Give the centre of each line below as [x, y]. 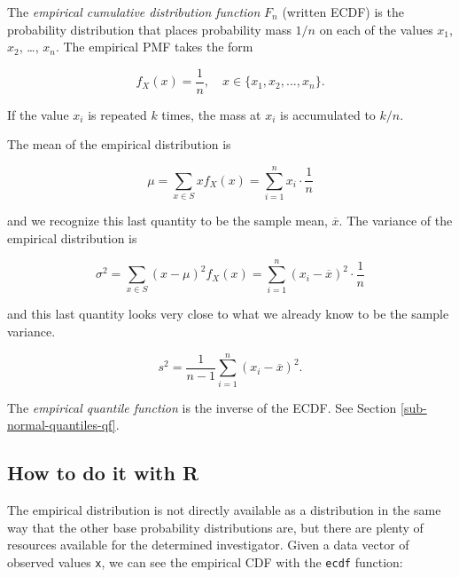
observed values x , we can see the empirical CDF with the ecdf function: [205, 561]
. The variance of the [396, 221]
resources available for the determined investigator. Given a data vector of [208, 545]
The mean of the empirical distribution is [119, 144]
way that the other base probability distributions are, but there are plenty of [215, 527]
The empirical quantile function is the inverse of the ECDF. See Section [202, 407]
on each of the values [376, 29]
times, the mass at [211, 114]
